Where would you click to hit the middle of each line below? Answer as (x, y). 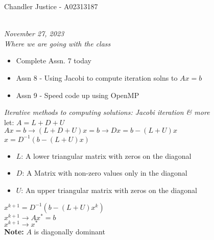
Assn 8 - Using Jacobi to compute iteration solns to (97, 77)
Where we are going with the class (57, 43)
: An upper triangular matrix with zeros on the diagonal (109, 190)
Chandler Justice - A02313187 (51, 6)
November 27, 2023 (34, 33)
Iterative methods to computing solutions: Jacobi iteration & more (107, 112)
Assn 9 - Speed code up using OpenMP (78, 95)
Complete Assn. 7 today (54, 61)
